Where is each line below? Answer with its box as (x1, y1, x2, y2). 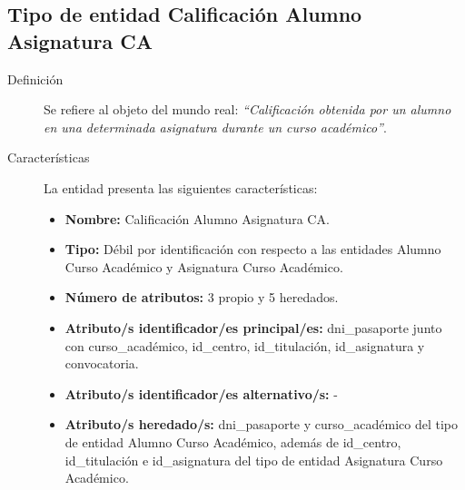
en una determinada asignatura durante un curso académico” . (44, 117, 387, 136)
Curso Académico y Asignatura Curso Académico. (64, 257, 343, 276)
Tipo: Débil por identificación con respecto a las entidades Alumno (64, 240, 441, 259)
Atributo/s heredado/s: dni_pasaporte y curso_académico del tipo (64, 415, 459, 434)
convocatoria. (64, 354, 139, 373)
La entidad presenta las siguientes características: (44, 178, 318, 197)
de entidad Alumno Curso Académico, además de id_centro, (64, 432, 401, 451)
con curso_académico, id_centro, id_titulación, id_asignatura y (64, 336, 425, 355)
